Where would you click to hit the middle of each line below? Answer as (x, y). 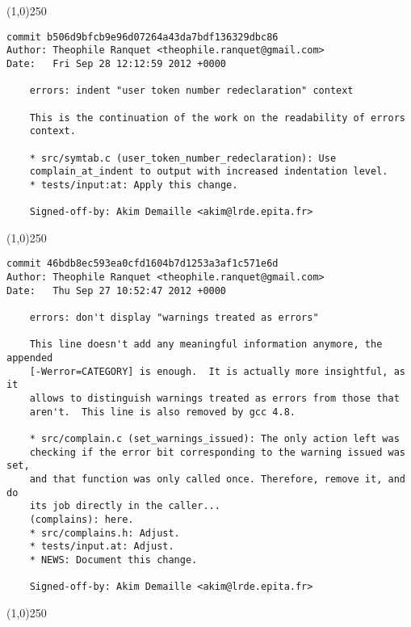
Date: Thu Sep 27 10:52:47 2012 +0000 (117, 290)
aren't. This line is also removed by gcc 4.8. (162, 412)
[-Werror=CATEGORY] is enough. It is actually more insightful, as (217, 371)
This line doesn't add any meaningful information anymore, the (206, 345)
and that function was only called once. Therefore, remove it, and (217, 479)
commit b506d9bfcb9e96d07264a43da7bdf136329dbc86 (143, 37)
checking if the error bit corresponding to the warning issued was (217, 452)
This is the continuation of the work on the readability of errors (217, 118)
